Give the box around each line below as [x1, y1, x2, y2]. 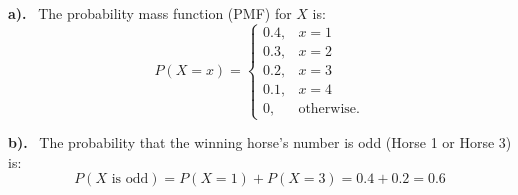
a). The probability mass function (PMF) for [8, 3, 292, 23]
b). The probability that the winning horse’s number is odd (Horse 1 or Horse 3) [8, 132, 512, 153]
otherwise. [298, 101, 360, 116]
